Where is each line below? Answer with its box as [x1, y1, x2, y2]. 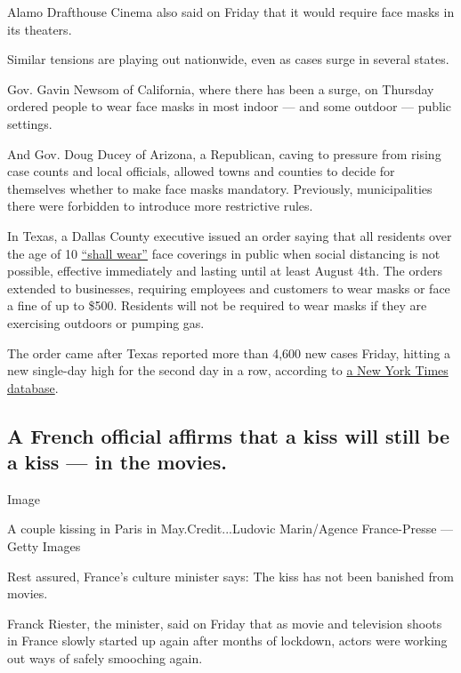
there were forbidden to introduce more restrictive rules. [7, 196, 313, 215]
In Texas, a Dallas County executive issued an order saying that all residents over [7, 226, 452, 244]
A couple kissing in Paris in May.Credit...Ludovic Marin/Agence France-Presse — [7, 519, 454, 538]
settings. [7, 114, 53, 132]
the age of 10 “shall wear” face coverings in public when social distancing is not [7, 244, 441, 262]
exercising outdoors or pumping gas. [7, 313, 205, 332]
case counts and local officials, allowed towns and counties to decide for [7, 162, 395, 180]
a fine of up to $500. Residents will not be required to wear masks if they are [7, 296, 427, 315]
